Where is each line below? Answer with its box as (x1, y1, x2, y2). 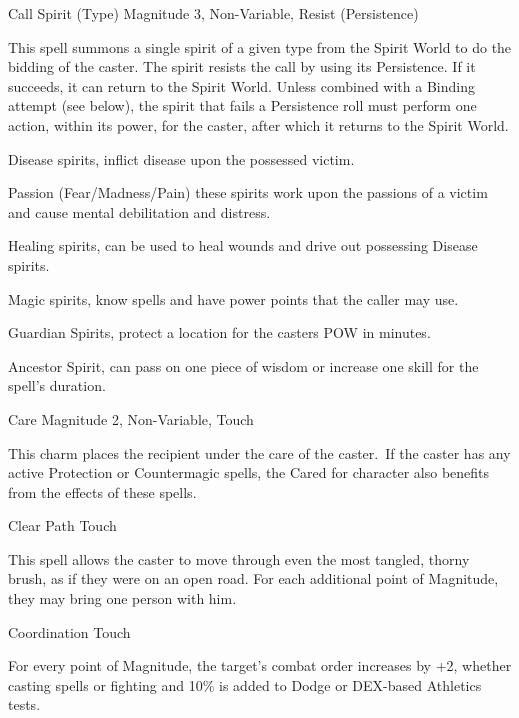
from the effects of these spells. (8, 481, 197, 502)
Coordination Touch (8, 621, 131, 642)
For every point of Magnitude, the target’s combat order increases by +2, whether (8, 655, 512, 676)
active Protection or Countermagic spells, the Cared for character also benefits (8, 462, 490, 483)
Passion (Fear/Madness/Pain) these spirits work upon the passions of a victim (8, 182, 488, 203)
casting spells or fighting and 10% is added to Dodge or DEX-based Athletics (8, 674, 482, 695)
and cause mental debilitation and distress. (8, 201, 271, 222)
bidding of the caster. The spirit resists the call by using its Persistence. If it (8, 56, 476, 77)
